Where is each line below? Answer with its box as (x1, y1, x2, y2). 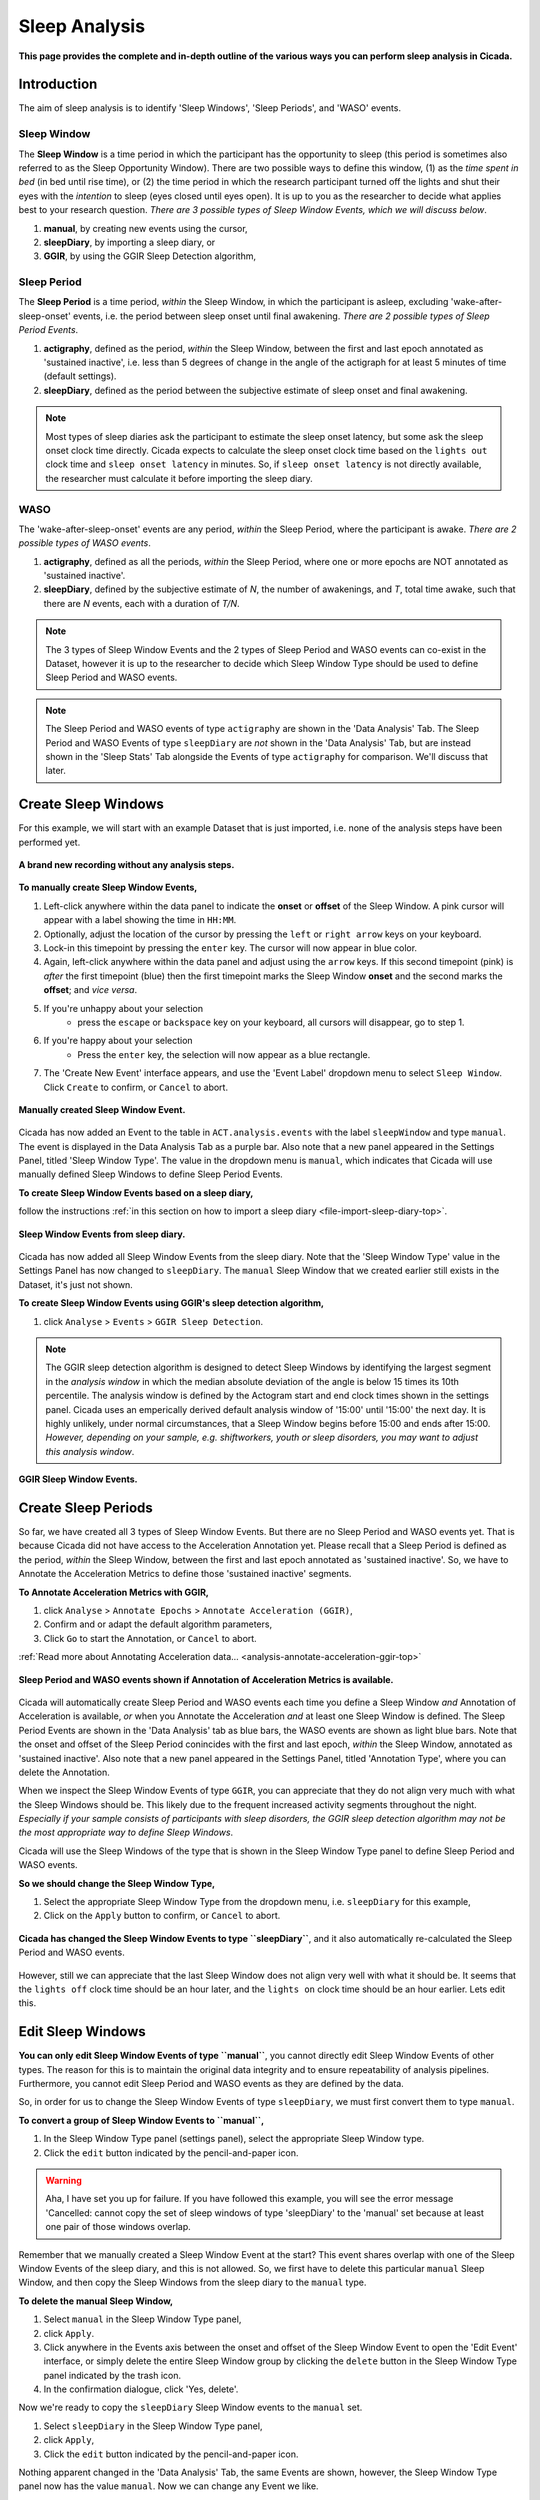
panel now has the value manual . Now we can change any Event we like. (18, 2480, 319, 2492)
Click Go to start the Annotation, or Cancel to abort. (43, 1632, 257, 1644)
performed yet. (18, 836, 81, 848)
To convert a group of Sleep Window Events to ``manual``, (18, 2114, 265, 2126)
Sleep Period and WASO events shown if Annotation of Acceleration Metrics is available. (18, 1673, 394, 1685)
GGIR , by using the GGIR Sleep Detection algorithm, (43, 250, 257, 262)
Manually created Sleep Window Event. (18, 1103, 186, 1115)
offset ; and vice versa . (43, 984, 138, 996)
